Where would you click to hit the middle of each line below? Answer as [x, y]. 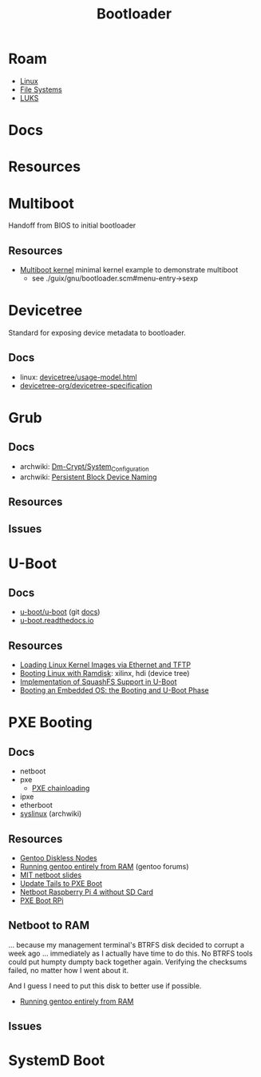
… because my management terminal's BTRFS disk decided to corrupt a [127, 944]
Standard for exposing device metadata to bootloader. [97, 333]
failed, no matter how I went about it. [69, 970]
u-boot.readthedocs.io [57, 621]
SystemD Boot [57, 1061]
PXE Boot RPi [42, 900]
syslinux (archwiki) [51, 814]
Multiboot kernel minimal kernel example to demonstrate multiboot [129, 270]
